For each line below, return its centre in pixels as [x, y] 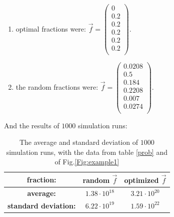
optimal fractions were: [51, 28]
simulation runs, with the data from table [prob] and [87, 152]
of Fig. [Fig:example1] [87, 162]
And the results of [32, 125]
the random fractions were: [57, 86]
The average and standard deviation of [78, 142]
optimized [141, 180]
